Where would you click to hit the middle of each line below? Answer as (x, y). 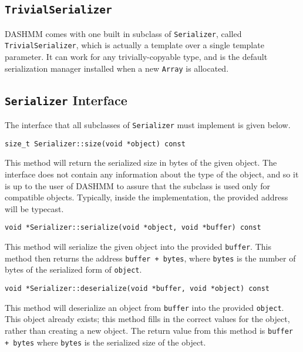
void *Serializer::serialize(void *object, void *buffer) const (133, 228)
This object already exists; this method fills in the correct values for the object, (147, 319)
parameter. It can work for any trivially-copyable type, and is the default (136, 57)
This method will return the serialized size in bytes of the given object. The (141, 162)
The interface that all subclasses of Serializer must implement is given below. (148, 125)
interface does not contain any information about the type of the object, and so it (152, 174)
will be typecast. (34, 208)
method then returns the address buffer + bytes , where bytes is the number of (150, 258)
